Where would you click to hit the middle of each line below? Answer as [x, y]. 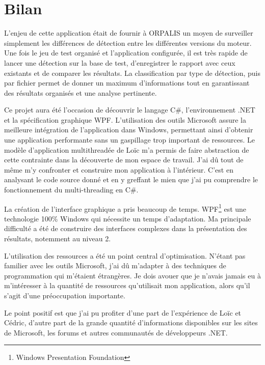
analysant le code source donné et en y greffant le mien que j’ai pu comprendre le [131, 179]
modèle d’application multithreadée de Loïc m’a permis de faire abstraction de [127, 149]
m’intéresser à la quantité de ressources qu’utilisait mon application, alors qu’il [127, 285]
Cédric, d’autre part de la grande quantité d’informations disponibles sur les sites [131, 322]
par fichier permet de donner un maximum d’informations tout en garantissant [127, 83]
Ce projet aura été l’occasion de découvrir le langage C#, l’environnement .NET [130, 110]
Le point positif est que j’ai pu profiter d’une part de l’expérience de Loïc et [123, 312]
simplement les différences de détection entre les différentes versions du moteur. [128, 43]
